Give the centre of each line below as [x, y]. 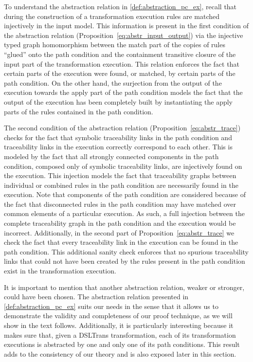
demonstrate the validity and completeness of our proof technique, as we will [118, 316]
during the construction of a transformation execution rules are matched [112, 16]
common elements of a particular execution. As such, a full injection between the [124, 213]
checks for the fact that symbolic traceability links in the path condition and [118, 137]
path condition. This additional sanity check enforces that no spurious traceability [126, 251]
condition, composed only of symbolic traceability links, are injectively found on [123, 166]
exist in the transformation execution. [60, 271]
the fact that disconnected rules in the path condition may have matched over [120, 204]
